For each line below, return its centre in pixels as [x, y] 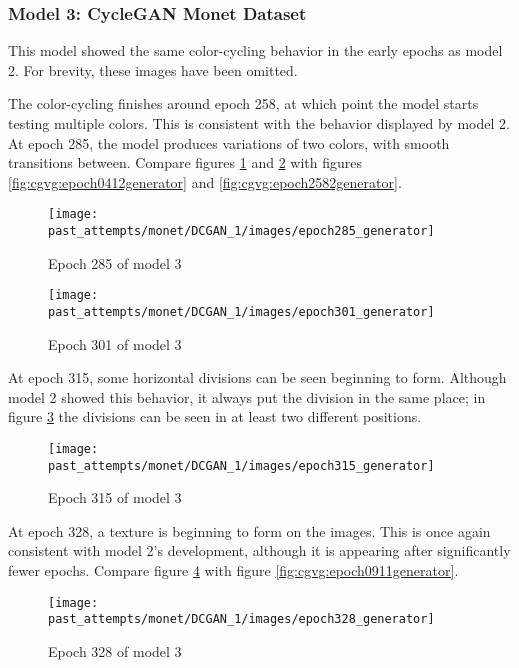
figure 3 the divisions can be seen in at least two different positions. [215, 416]
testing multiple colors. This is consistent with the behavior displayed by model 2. [259, 123]
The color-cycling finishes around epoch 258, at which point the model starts [243, 103]
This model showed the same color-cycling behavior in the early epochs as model [255, 50]
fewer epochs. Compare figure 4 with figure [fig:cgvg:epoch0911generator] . [233, 570]
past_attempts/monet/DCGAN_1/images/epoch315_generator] [241, 465]
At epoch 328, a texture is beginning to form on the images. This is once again [249, 530]
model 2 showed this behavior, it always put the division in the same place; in [247, 396]
